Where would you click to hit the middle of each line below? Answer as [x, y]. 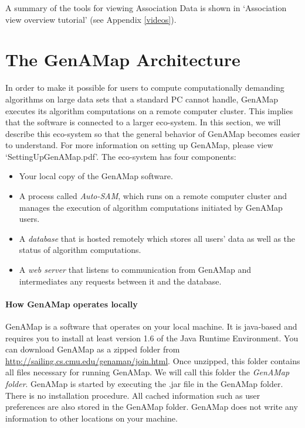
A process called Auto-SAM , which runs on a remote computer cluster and [153, 196]
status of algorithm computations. [80, 250]
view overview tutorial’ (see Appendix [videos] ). [91, 19]
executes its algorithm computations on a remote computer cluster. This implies [149, 110]
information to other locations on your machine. [91, 418]
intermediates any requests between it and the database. [120, 281]
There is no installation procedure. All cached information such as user [133, 395]
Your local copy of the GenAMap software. [96, 176]
